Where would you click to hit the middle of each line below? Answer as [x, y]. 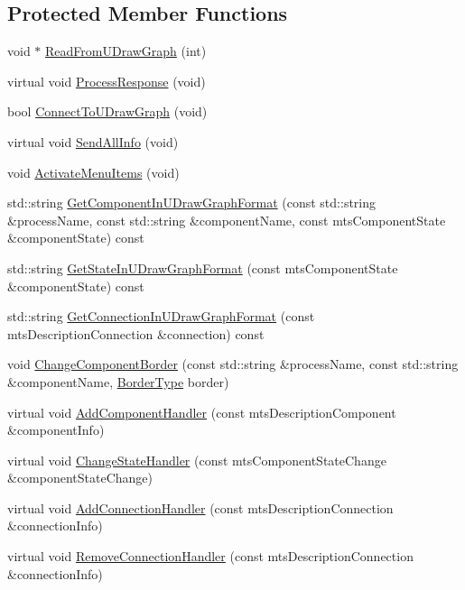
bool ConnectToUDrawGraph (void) [107, 111]
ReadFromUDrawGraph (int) [126, 51]
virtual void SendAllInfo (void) [93, 141]
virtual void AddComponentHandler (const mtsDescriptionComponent [202, 412]
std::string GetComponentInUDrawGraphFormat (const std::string [192, 203]
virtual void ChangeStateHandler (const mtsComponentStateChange [197, 460]
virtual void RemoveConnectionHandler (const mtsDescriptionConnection [210, 556]
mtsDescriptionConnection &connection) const [136, 333]
